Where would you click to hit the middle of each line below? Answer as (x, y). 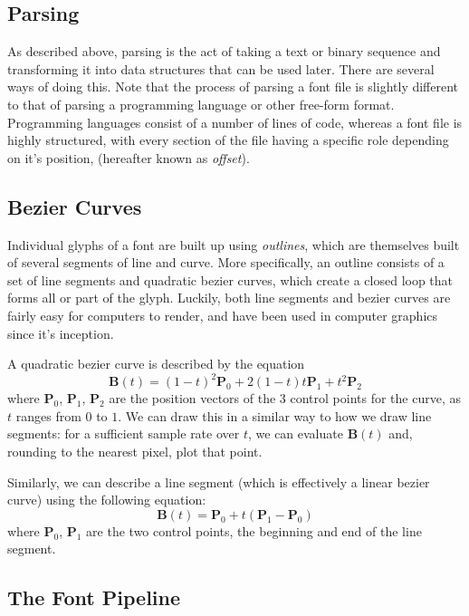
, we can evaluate (295, 433)
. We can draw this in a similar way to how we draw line (275, 415)
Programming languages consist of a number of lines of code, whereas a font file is (235, 122)
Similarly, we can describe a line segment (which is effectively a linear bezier (219, 481)
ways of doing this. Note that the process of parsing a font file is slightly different (233, 87)
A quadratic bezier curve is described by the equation (156, 364)
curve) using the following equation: (107, 500)
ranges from (48, 415)
